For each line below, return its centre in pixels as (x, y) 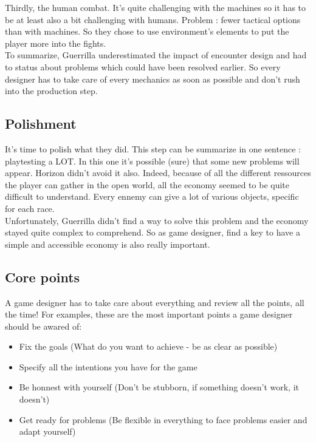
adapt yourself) (47, 431)
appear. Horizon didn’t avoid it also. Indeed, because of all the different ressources (158, 173)
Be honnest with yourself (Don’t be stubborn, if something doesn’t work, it (159, 387)
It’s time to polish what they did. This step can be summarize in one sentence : (153, 148)
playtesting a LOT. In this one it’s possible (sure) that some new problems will (152, 161)
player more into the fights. (56, 43)
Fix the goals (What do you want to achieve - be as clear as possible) (148, 346)
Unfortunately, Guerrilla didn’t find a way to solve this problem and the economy (157, 220)
